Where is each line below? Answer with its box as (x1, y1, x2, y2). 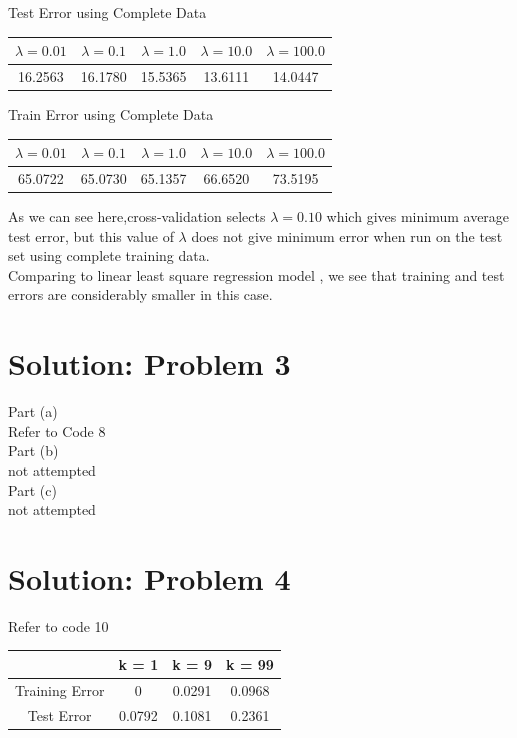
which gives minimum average (326, 206, 510, 227)
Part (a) (8, 401, 58, 422)
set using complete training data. (8, 245, 210, 266)
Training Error (15, 679, 105, 700)
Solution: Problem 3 (8, 343, 291, 384)
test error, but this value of (8, 225, 174, 246)
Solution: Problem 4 (8, 557, 291, 598)
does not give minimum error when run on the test (191, 225, 503, 246)
